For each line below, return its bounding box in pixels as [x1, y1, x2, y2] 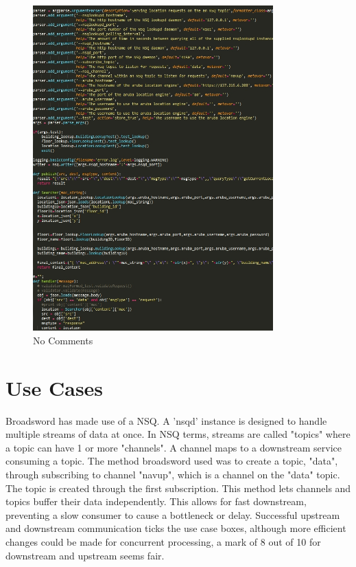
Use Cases [5, 373, 104, 401]
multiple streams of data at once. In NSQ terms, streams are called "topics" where [5, 427, 351, 441]
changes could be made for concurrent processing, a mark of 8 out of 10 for [5, 534, 321, 548]
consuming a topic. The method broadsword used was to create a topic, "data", [5, 454, 338, 468]
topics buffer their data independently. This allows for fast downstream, [5, 494, 307, 509]
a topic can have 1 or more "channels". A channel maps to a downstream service [5, 440, 342, 454]
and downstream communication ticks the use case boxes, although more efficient [5, 521, 346, 535]
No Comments [33, 333, 93, 347]
